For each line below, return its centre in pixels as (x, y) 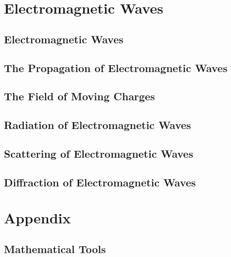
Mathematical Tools (55, 248)
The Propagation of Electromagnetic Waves (116, 67)
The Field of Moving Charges (80, 96)
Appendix (37, 218)
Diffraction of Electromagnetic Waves (100, 182)
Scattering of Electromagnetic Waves (99, 153)
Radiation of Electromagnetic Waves (98, 125)
